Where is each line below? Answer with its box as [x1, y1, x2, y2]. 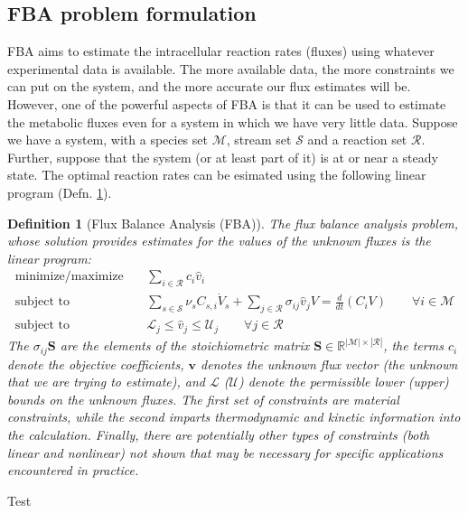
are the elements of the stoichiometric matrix [60, 336, 310, 355]
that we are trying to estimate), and [7, 372, 205, 391]
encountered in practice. [7, 461, 139, 480]
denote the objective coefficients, [7, 354, 184, 373]
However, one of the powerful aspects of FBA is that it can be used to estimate [7, 94, 446, 113]
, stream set [226, 130, 292, 149]
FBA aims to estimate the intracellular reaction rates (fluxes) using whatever [7, 42, 435, 61]
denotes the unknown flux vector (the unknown [201, 354, 458, 373]
